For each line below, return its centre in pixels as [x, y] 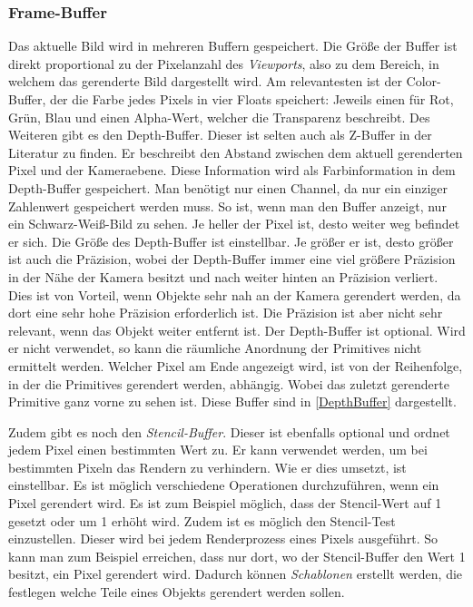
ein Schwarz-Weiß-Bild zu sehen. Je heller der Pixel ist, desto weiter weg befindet [234, 224]
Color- [424, 81]
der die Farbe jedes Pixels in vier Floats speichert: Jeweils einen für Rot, [252, 99]
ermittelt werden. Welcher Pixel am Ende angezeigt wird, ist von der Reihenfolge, [236, 365]
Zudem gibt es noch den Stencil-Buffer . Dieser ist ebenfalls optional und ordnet [229, 431]
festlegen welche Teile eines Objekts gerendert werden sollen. [177, 592]
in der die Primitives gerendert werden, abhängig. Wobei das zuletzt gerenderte [229, 383]
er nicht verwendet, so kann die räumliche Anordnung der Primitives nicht [215, 348]
